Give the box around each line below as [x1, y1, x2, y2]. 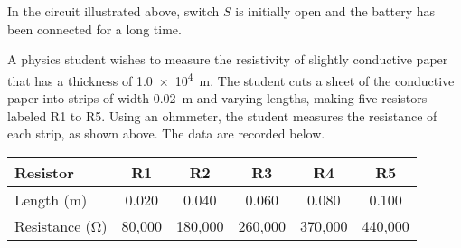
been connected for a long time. [7, 19, 182, 38]
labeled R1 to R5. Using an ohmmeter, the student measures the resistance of [7, 106, 437, 125]
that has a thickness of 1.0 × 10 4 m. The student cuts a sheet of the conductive [7, 68, 455, 90]
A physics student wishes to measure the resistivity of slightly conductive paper [7, 50, 448, 69]
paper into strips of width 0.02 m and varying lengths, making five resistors [7, 89, 428, 108]
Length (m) [14, 188, 88, 210]
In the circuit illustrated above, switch [7, 2, 220, 20]
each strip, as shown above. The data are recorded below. [7, 124, 325, 143]
